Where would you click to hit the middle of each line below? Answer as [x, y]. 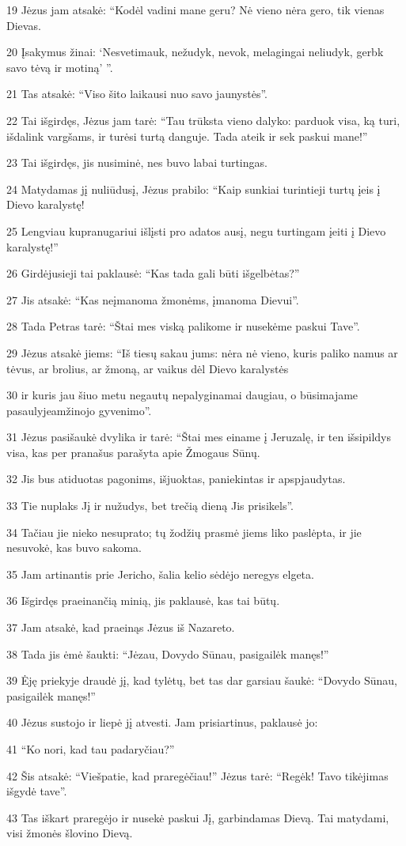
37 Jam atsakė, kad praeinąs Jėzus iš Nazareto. [121, 627]
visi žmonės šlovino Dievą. [70, 833]
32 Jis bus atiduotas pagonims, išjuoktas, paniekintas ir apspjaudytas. [176, 479]
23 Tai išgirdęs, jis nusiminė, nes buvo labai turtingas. [137, 162]
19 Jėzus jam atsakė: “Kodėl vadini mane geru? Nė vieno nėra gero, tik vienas [195, 9]
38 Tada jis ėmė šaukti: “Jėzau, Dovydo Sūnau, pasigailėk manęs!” [168, 653]
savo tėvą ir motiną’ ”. [60, 67]
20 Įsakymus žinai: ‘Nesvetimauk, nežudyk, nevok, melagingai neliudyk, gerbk [195, 52]
